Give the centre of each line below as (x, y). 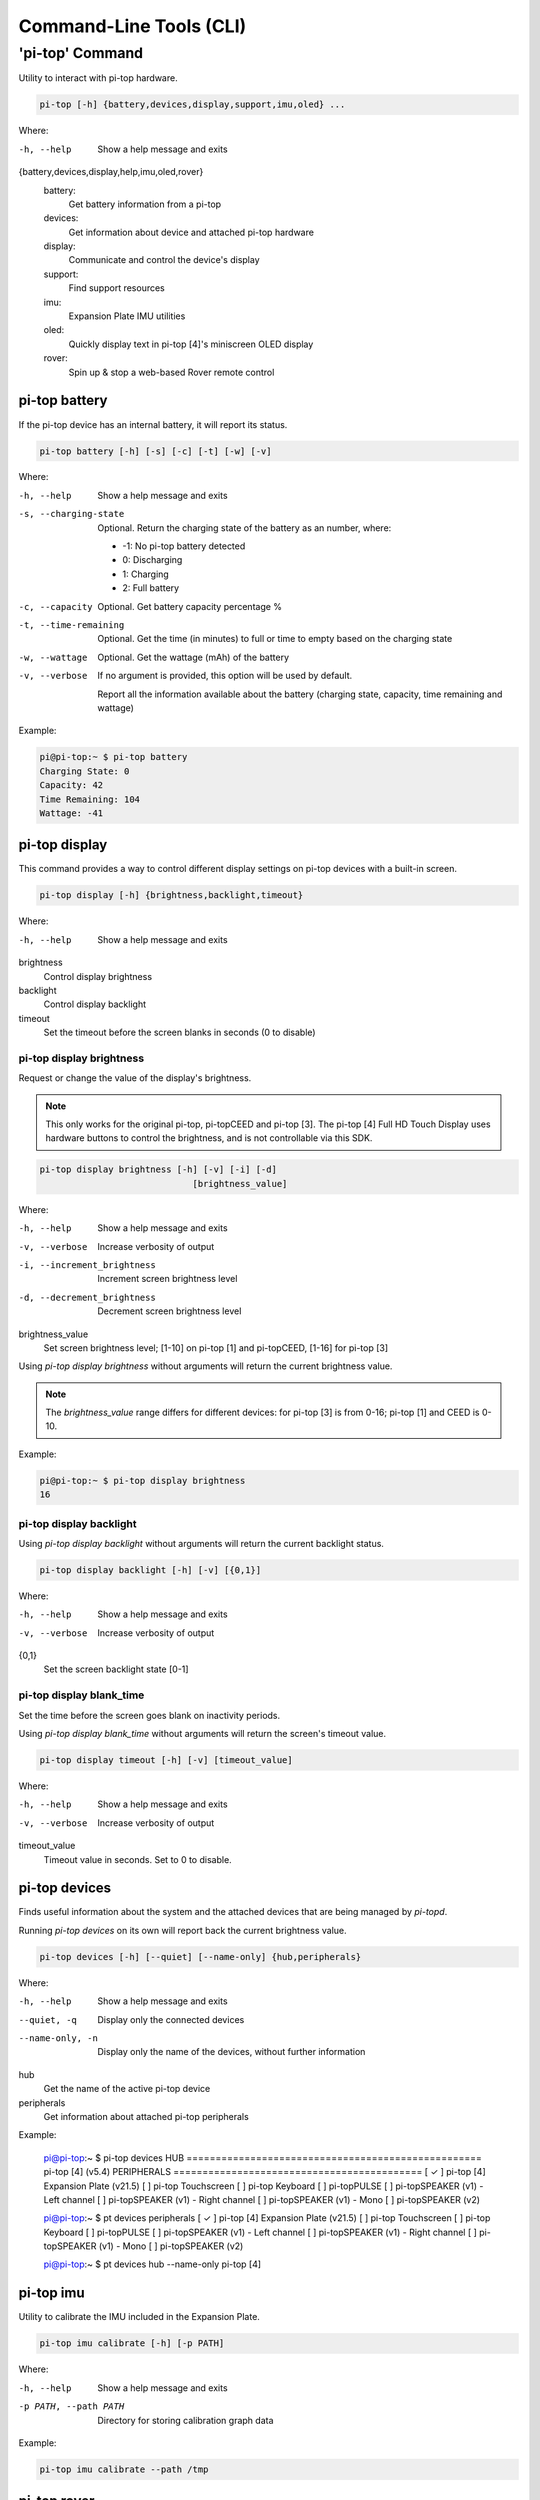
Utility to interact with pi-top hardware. (98, 78)
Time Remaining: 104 (89, 799)
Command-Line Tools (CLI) (132, 26)
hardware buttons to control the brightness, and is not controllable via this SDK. (209, 1138)
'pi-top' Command (81, 53)
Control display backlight (95, 1004)
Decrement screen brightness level (169, 1311)
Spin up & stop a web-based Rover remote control (171, 372)
